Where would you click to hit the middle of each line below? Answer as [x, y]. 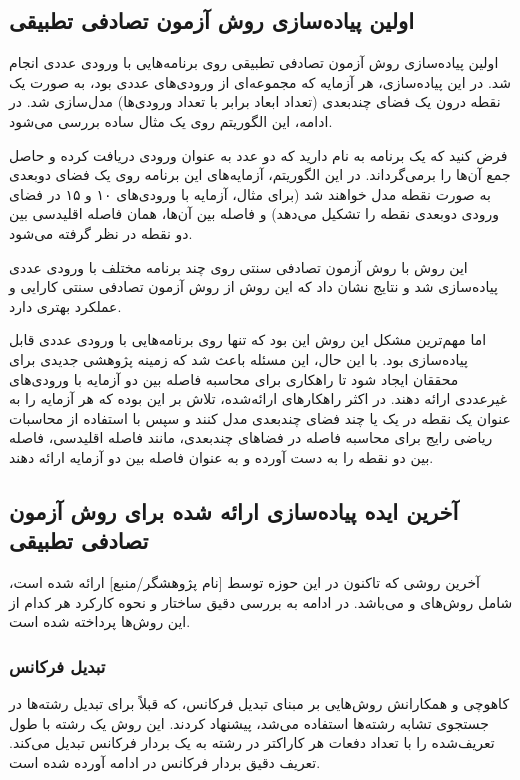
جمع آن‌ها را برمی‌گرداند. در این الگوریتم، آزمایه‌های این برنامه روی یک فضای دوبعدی [260, 174]
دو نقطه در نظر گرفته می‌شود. [101, 232]
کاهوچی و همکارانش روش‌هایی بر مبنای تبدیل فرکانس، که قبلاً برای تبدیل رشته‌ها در [259, 703]
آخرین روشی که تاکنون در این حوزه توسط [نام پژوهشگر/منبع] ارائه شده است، [244, 582]
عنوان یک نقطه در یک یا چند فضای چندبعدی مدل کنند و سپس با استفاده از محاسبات [260, 417]
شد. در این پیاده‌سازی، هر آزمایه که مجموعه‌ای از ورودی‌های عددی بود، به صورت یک [260, 81]
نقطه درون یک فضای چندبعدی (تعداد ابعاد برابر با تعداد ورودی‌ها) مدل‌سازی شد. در [255, 101]
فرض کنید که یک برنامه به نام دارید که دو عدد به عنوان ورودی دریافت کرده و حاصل [258, 154]
